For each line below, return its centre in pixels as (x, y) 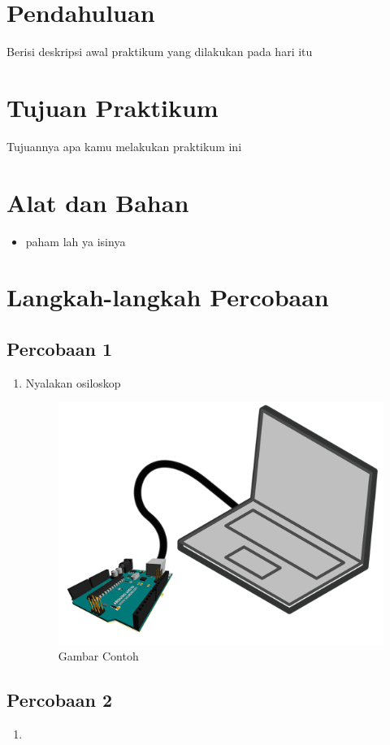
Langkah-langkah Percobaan (168, 297)
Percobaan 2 (60, 700)
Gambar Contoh (98, 656)
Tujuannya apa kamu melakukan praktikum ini (124, 146)
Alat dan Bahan (98, 202)
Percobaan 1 (60, 348)
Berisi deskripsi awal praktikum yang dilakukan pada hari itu (160, 52)
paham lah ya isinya (76, 241)
